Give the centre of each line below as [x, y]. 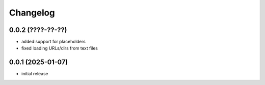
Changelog [32, 13]
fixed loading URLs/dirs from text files [60, 48]
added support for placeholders [53, 42]
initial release [35, 74]
